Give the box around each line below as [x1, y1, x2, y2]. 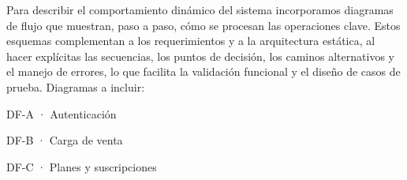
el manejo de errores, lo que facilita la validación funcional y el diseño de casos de [6, 63, 401, 80]
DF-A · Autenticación [6, 105, 117, 122]
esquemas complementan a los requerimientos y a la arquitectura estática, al [6, 32, 375, 49]
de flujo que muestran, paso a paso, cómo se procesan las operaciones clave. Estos [6, 17, 401, 33]
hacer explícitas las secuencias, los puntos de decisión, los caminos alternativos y [6, 47, 394, 64]
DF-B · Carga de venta [6, 132, 123, 148]
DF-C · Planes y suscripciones [6, 158, 157, 174]
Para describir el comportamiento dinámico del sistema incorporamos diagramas [6, 2, 394, 17]
